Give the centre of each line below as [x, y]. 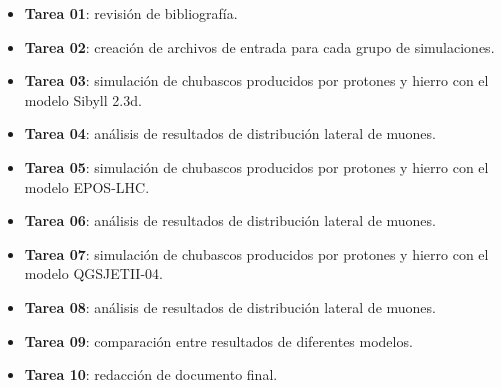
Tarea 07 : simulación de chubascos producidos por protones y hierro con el [256, 253]
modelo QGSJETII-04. [93, 273]
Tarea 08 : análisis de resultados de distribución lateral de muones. [230, 306]
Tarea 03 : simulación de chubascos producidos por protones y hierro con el [256, 80]
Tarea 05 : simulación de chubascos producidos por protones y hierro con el [256, 166]
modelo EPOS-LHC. [87, 186]
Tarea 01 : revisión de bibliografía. [131, 13]
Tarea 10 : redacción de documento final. [151, 374]
